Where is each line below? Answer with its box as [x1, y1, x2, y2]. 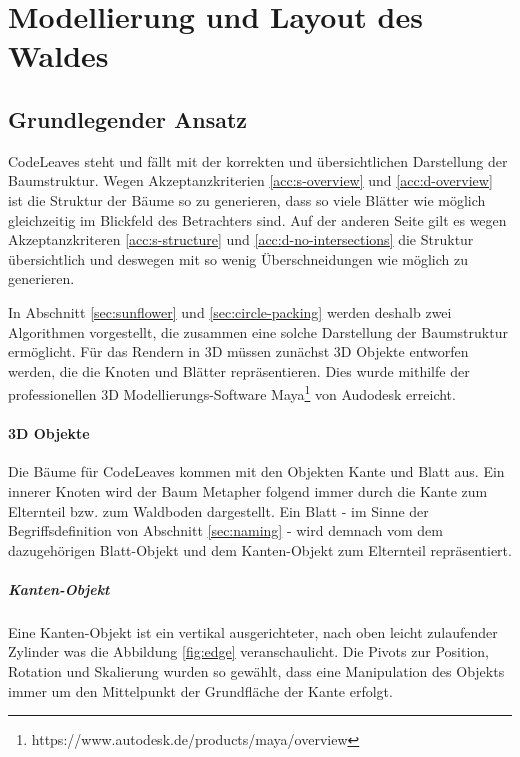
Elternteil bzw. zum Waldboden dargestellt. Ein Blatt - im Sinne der [8, 500, 429, 521]
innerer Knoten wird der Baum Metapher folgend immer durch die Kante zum [8, 480, 488, 501]
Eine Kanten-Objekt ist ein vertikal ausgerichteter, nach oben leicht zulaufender [8, 621, 498, 642]
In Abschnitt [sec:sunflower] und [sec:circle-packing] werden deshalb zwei [8, 301, 452, 322]
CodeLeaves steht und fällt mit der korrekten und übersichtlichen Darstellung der [8, 150, 508, 171]
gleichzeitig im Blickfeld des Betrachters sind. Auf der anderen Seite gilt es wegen [8, 209, 507, 230]
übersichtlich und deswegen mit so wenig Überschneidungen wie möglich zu [8, 248, 469, 269]
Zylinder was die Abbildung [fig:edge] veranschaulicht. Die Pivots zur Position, [8, 641, 489, 662]
